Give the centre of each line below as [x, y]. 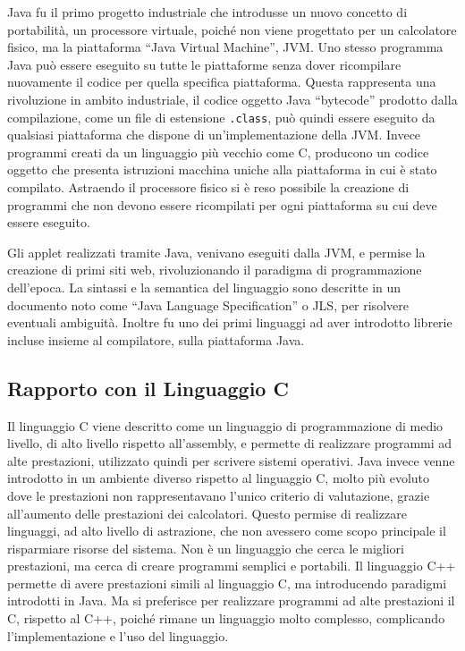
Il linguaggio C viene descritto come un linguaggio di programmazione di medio [225, 425]
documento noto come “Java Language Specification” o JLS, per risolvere [208, 304]
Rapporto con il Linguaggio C [148, 388]
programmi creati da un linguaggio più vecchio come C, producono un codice [218, 152]
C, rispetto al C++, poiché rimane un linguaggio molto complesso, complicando [226, 618]
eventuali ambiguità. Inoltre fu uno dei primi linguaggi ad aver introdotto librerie [230, 322]
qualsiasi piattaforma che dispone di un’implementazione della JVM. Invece [214, 135]
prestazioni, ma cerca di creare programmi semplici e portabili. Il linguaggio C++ [232, 566]
